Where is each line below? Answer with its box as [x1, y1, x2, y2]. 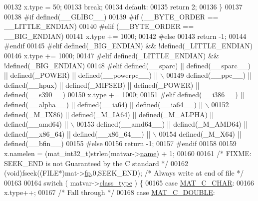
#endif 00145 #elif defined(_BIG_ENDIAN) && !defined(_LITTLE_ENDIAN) [4, 40, 253, 51]
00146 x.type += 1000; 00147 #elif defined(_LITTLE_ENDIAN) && [4, 50, 219, 60]
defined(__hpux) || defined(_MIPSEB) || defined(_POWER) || [4, 79, 200, 90]
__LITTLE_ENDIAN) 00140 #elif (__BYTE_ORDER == [4, 21, 194, 31]
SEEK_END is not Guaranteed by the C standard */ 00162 [4, 158, 189, 168]
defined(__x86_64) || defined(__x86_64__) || [4, 128, 151, 139]
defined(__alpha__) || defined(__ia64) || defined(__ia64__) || [4, 99, 203, 109]
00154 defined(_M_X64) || [159, 128, 242, 139]
